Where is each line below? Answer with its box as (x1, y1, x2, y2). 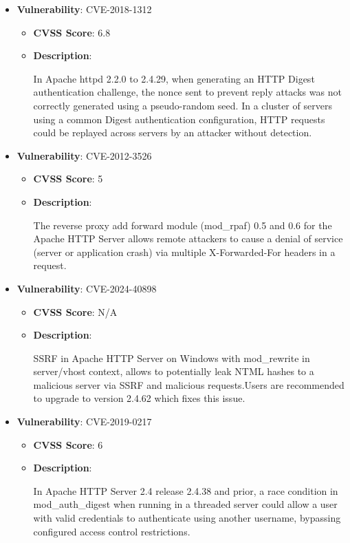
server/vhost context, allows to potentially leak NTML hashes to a (33, 364, 314, 379)
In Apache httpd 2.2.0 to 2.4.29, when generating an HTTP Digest (33, 71, 315, 85)
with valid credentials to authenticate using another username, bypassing (33, 511, 341, 525)
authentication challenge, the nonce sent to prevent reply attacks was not (33, 85, 342, 99)
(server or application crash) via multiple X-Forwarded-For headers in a (33, 244, 336, 259)
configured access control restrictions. (33, 524, 190, 538)
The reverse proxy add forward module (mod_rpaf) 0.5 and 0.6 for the (33, 217, 332, 232)
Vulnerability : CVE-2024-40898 (17, 281, 157, 295)
